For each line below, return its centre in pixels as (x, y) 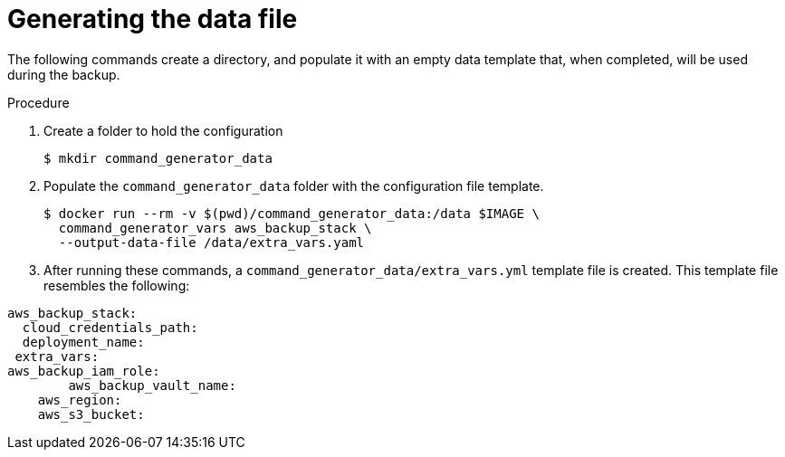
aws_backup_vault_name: (152, 385)
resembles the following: (117, 285)
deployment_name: (83, 342)
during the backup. (64, 74)
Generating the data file (153, 19)
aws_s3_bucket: (91, 414)
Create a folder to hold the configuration (163, 130)
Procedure (38, 102)
